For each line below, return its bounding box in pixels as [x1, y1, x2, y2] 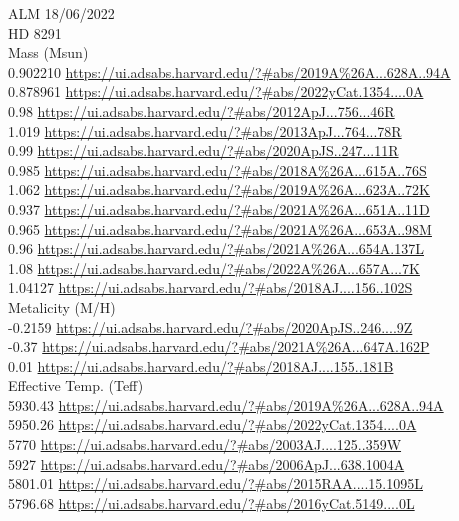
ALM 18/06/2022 [8, 3, 115, 23]
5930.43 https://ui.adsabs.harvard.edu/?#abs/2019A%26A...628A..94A [8, 394, 444, 415]
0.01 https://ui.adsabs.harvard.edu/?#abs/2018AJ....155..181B [8, 355, 394, 376]
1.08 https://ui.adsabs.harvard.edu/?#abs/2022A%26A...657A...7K [8, 257, 420, 278]
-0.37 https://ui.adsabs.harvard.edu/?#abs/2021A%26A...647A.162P [8, 336, 430, 357]
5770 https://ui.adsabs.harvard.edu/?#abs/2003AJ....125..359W [8, 434, 402, 455]
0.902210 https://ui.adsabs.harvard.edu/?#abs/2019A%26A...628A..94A [8, 61, 451, 82]
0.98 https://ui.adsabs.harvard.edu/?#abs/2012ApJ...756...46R [8, 100, 395, 121]
